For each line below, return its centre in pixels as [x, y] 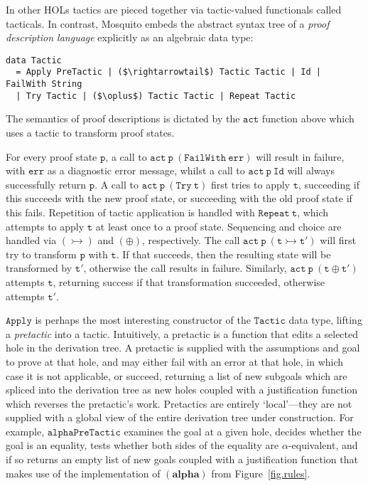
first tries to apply [250, 184]
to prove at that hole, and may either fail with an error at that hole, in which [175, 361]
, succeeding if [329, 184]
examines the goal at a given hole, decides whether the [243, 431]
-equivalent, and [323, 445]
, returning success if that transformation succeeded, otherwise [189, 281]
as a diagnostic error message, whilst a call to [146, 170]
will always [311, 170]
